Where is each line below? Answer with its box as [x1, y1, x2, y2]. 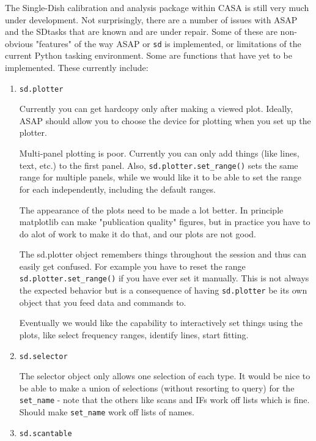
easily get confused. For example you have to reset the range [19, 259, 246, 272]
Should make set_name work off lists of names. [19, 406, 194, 418]
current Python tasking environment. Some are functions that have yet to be [5, 49, 292, 62]
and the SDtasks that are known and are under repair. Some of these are [5, 25, 277, 38]
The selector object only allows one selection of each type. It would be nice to [19, 369, 310, 382]
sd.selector [19, 352, 68, 361]
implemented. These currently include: [5, 61, 149, 74]
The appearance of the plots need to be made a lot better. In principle [19, 203, 284, 216]
